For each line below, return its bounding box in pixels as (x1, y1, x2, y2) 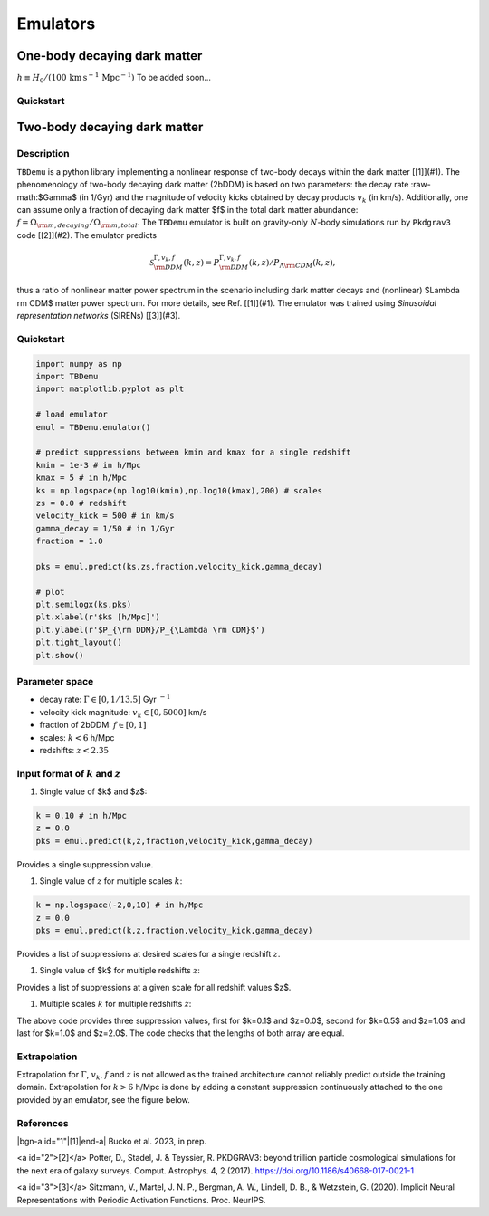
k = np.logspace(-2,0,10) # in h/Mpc (35, 900, 204, 910)
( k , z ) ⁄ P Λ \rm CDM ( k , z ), (248, 257, 336, 270)
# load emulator (35, 409, 109, 420)
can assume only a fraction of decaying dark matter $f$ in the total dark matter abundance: (16, 204, 359, 215)
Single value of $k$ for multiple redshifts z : (39, 965, 201, 976)
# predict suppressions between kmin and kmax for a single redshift (35, 447, 351, 457)
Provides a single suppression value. (16, 858, 154, 869)
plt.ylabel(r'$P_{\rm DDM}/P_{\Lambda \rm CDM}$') (35, 625, 266, 635)
